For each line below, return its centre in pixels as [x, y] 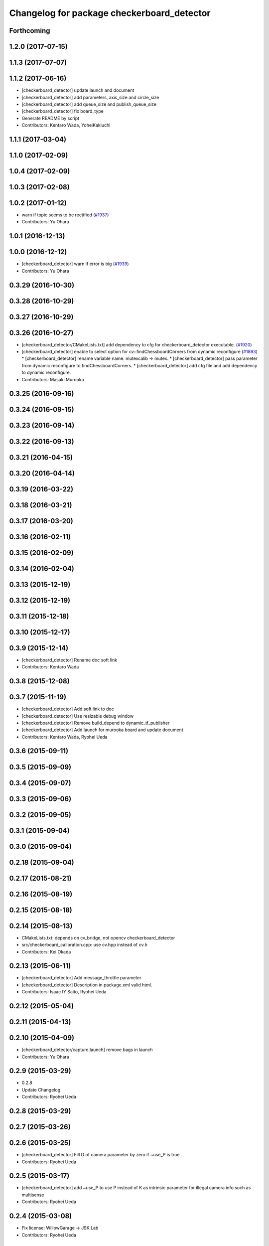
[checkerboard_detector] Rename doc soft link [69, 660]
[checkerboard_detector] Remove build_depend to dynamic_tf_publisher [96, 723]
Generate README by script [51, 118]
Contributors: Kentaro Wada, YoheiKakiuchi [66, 125]
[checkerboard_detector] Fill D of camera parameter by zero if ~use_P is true [101, 1155]
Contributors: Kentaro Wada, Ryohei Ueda [65, 737]
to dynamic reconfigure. [46, 373]
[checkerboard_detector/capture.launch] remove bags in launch [87, 1050]
